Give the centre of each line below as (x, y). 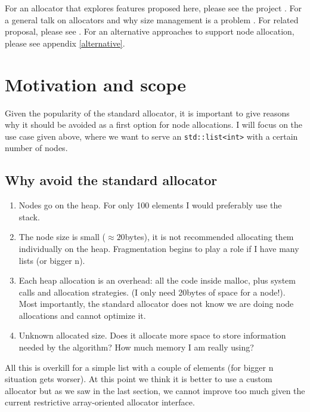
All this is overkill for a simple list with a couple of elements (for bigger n (139, 367)
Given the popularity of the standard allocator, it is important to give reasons (147, 113)
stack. (29, 216)
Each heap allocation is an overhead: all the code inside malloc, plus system (157, 280)
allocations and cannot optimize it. (82, 315)
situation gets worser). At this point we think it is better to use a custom (139, 379)
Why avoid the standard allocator (111, 180)
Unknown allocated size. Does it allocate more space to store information (152, 335)
